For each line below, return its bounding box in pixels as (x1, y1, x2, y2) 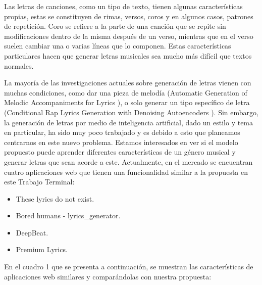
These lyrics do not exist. (16, 193, 94, 204)
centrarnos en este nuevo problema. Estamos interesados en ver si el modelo (4, 136, 238, 147)
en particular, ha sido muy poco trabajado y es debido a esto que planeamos (4, 127, 240, 137)
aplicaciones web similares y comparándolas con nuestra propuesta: (4, 271, 212, 281)
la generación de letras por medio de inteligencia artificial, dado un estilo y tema (4, 117, 253, 127)
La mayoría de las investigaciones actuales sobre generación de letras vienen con (4, 77, 251, 88)
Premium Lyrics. (16, 244, 68, 255)
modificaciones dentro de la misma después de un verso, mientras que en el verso (4, 30, 253, 41)
